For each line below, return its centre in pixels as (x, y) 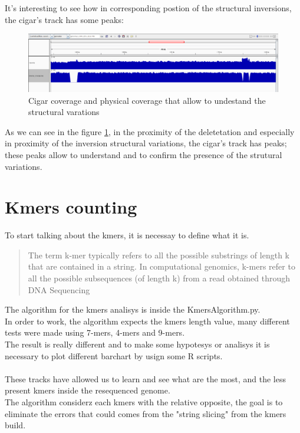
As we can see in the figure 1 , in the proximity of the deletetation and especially (150, 131)
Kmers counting (71, 207)
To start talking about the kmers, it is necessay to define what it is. (127, 235)
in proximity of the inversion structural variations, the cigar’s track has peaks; (146, 143)
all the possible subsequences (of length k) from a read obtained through (159, 278)
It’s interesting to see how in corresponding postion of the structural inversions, (148, 8)
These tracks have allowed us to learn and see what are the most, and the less (145, 378)
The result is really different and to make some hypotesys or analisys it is (137, 344)
